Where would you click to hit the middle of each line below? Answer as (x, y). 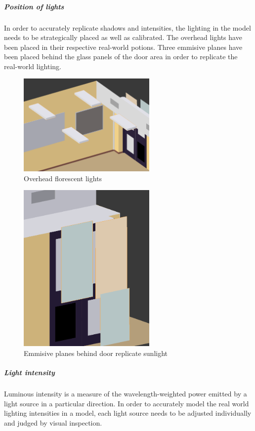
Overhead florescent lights (63, 178)
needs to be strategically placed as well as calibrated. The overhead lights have (123, 37)
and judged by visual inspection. (53, 422)
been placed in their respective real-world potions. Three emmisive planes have (123, 47)
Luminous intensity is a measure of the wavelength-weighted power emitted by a (126, 393)
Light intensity (29, 372)
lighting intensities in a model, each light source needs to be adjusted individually (128, 413)
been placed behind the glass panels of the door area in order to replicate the (121, 57)
